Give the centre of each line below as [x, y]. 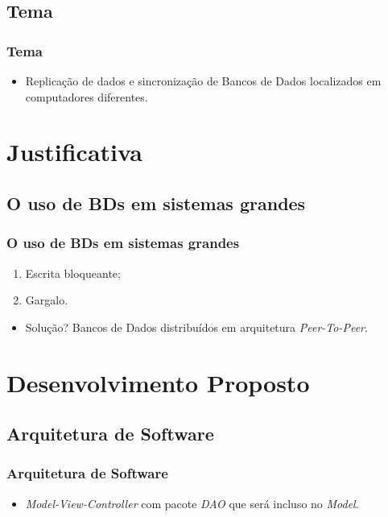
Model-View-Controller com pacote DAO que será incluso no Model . [192, 503]
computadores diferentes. [87, 96]
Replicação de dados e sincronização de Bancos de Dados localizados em [203, 81]
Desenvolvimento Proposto [158, 382]
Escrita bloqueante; [73, 273]
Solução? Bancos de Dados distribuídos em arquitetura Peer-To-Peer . [196, 327]
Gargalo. [47, 300]
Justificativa [74, 152]
